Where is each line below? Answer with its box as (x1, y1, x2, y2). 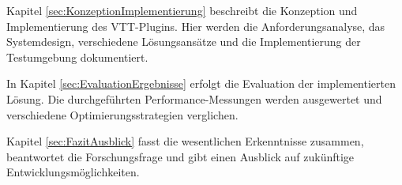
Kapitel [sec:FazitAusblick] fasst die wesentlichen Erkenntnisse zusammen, (6, 133, 364, 149)
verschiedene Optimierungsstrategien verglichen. (6, 106, 239, 123)
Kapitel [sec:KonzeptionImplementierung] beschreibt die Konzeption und (6, 2, 358, 18)
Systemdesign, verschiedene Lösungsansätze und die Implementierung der (6, 33, 361, 50)
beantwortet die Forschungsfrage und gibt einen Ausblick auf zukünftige (6, 148, 355, 164)
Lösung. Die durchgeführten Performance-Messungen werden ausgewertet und (6, 90, 382, 107)
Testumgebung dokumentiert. (6, 48, 148, 65)
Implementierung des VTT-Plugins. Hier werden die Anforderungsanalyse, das (6, 17, 385, 34)
